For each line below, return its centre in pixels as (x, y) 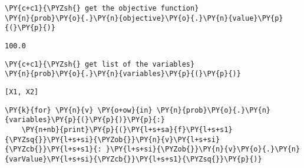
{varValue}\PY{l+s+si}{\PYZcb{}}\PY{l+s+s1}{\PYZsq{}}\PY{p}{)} (133, 159)
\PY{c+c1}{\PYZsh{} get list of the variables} (100, 64)
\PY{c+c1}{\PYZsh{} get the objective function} (102, 8)
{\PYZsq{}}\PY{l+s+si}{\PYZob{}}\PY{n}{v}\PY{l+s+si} (113, 139)
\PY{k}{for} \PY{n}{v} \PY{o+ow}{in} (79, 110)
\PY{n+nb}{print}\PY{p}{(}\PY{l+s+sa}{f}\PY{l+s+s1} (127, 129)
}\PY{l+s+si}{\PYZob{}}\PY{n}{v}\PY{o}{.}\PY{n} (203, 149)
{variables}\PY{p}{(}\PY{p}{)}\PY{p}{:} (85, 120)
